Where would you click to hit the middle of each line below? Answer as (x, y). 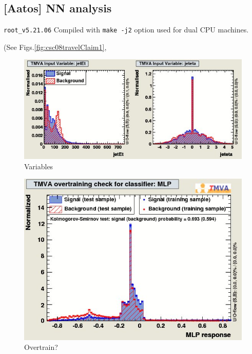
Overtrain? (41, 347)
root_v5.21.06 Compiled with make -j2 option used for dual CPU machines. (126, 30)
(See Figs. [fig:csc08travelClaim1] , (55, 47)
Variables (39, 166)
